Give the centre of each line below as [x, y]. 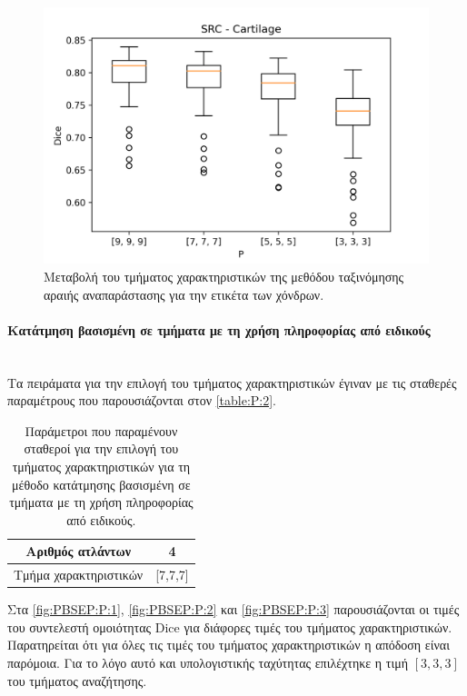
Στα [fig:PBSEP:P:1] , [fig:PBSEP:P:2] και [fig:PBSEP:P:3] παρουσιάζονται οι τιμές [233, 609]
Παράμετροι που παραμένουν [101, 430]
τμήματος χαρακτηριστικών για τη [101, 466]
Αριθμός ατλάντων [78, 551]
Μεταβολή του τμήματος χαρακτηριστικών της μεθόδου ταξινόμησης [224, 276]
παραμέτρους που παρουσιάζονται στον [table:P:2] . [142, 400]
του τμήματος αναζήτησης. [77, 680]
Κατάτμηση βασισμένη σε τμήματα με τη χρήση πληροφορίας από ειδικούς [219, 329]
